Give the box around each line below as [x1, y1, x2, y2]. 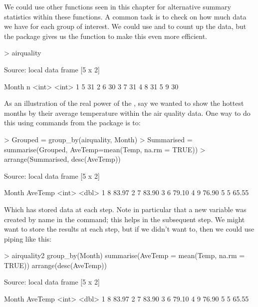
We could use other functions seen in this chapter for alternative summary [4, 1, 231, 11]
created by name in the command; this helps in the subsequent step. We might [4, 214, 245, 224]
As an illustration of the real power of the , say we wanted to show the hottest [4, 98, 244, 108]
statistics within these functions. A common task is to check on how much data [4, 11, 247, 21]
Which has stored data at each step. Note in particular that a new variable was [4, 204, 247, 214]
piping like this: [4, 233, 51, 244]
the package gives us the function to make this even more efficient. [4, 30, 207, 41]
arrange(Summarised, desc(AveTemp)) [4, 154, 121, 164]
